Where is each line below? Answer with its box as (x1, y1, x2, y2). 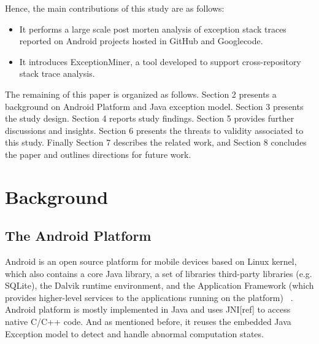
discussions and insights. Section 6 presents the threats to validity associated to (5, 123, 304, 136)
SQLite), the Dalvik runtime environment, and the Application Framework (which (5, 279, 314, 292)
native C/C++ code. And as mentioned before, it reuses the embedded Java (5, 315, 291, 328)
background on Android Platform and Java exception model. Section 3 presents (5, 100, 304, 112)
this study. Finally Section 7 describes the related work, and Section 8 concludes (5, 136, 307, 149)
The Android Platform (5, 226, 152, 245)
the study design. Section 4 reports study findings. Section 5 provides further (5, 112, 294, 125)
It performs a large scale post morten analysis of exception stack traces (19, 22, 286, 35)
